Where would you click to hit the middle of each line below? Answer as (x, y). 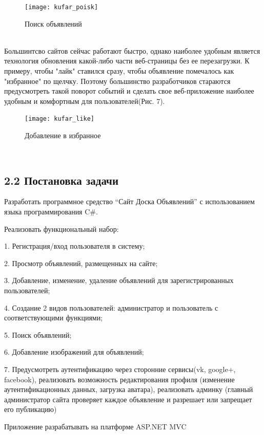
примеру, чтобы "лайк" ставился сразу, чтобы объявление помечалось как (119, 71)
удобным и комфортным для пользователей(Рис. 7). (85, 101)
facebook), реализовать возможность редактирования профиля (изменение (119, 379)
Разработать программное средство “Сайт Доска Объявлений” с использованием (129, 201)
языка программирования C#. (51, 212)
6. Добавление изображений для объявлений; (74, 352)
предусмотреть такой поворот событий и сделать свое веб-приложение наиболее (129, 91)
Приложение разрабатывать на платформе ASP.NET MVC (95, 426)
